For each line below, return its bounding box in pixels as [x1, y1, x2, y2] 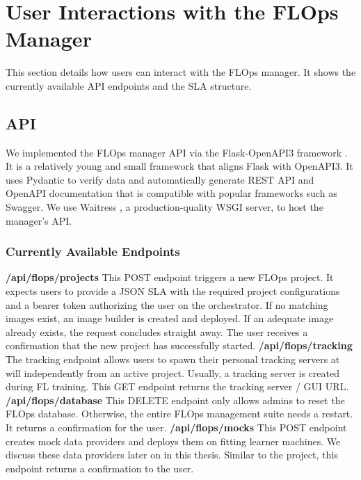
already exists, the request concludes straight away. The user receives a [6, 324, 308, 339]
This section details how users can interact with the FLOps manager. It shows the [6, 65, 356, 79]
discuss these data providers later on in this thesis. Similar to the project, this [6, 447, 338, 462]
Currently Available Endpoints [6, 243, 180, 260]
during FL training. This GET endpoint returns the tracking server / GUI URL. [6, 379, 349, 394]
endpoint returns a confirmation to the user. [6, 461, 194, 475]
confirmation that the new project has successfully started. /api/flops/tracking [6, 338, 353, 353]
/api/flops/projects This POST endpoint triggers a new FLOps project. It [6, 270, 334, 285]
